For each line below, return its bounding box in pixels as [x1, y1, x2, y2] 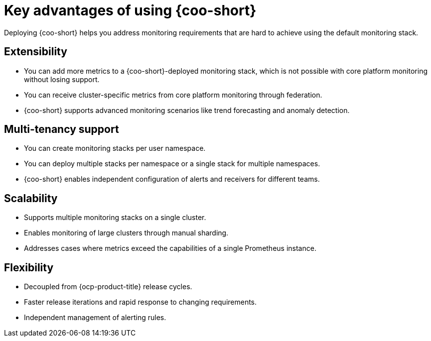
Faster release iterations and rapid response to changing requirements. [24, 298, 257, 307]
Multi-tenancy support [4, 123, 119, 136]
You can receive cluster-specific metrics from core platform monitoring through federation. [24, 90, 322, 99]
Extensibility [4, 45, 67, 58]
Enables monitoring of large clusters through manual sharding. [24, 228, 229, 237]
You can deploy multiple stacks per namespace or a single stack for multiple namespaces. [24, 159, 320, 168]
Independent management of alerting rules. [24, 313, 166, 322]
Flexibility [4, 261, 54, 274]
